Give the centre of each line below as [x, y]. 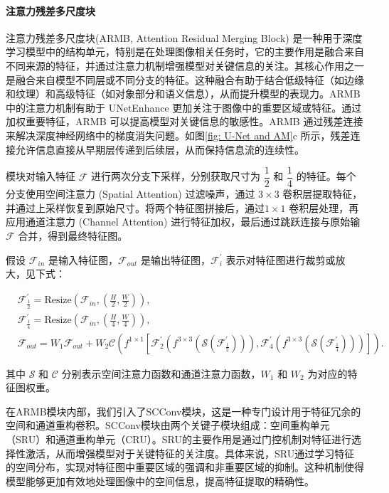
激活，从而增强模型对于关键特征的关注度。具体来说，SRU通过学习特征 [190, 453]
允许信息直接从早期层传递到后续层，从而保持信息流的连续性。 [160, 149]
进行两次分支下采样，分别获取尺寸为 [175, 176]
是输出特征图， [176, 259]
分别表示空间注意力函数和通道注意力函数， [161, 373]
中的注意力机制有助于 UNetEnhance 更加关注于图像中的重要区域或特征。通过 [184, 107]
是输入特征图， [84, 259]
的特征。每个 [326, 176]
